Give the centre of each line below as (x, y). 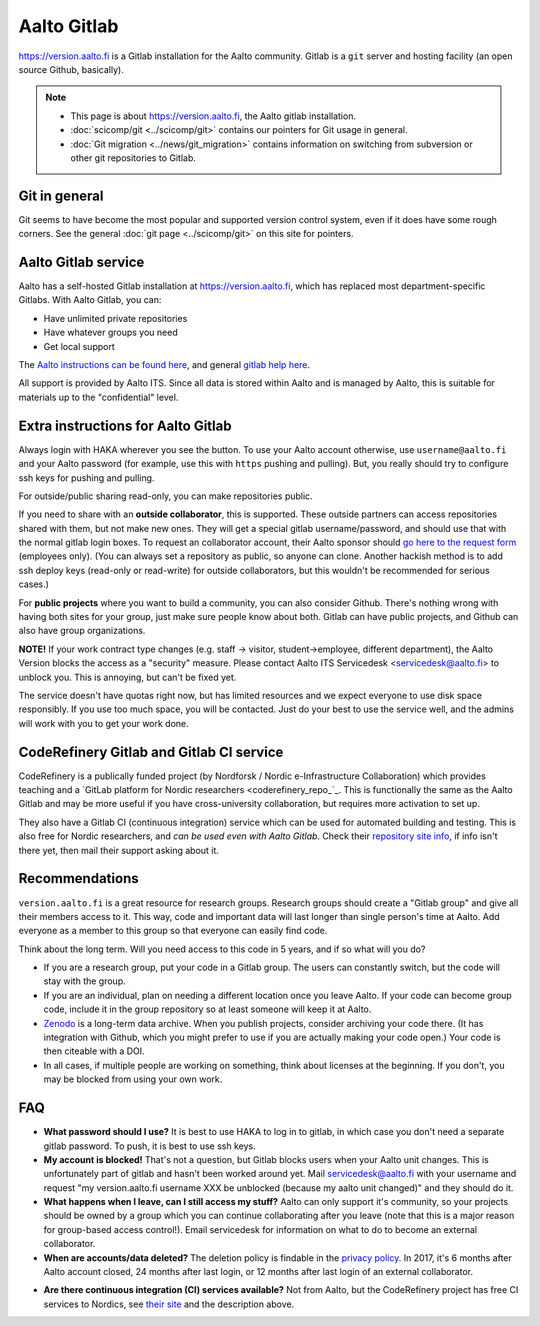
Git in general (61, 195)
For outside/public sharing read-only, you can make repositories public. (166, 496)
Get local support (79, 346)
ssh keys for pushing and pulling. (86, 477)
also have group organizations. (82, 631)
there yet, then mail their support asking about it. (119, 850)
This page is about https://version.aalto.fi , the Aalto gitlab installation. (213, 116)
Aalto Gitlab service (81, 262)
